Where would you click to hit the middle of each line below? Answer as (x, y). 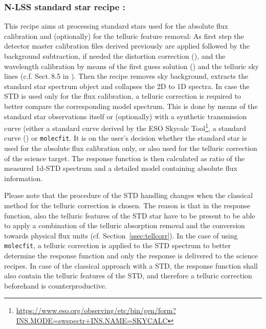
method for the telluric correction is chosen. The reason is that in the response (127, 205)
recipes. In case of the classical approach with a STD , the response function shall (131, 265)
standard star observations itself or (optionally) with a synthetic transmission (126, 116)
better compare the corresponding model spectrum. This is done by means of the (131, 106)
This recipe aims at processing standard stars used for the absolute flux (116, 26)
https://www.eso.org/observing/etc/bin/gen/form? (96, 310)
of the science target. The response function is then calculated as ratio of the (125, 158)
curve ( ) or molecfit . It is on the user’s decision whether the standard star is (126, 138)
